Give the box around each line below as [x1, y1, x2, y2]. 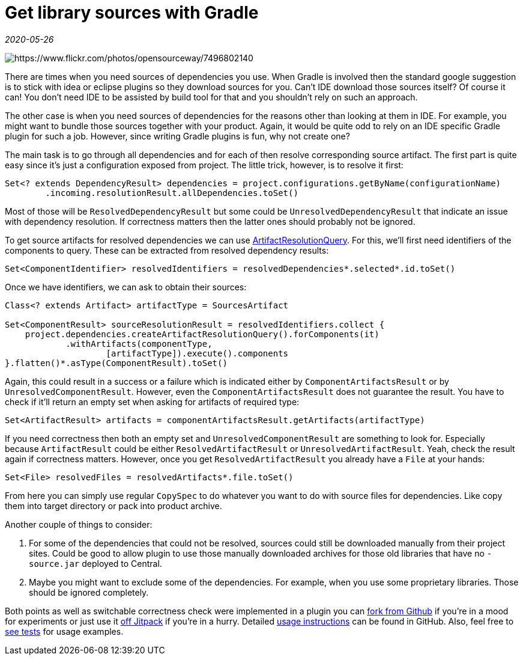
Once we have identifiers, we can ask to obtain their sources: [5, 281, 247, 292]
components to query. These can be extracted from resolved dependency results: [5, 245, 329, 255]
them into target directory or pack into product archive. [5, 500, 222, 511]
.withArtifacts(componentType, [65, 338, 213, 349]
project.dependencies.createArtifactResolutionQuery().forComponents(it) [25, 329, 379, 339]
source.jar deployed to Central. [29, 558, 162, 569]
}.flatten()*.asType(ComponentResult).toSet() [5, 358, 228, 368]
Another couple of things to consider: [5, 519, 153, 530]
